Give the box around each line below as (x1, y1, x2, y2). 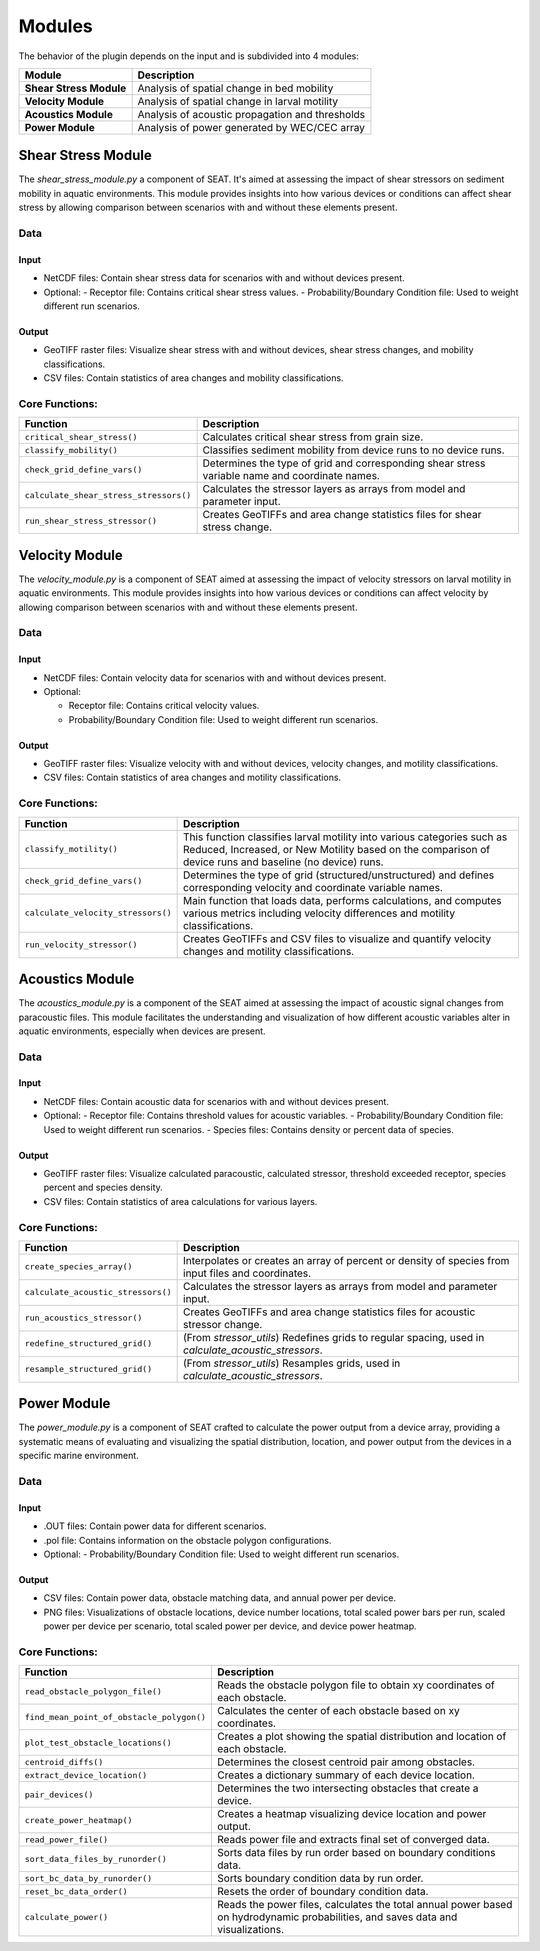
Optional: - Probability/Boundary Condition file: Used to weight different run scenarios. (43, 1548, 400, 1560)
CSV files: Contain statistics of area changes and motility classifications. (43, 771, 342, 784)
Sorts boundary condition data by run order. (216, 1871, 424, 1885)
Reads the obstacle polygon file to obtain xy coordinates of (216, 1678, 495, 1692)
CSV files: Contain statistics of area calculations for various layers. (43, 1195, 318, 1207)
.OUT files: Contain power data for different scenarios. (43, 1520, 267, 1532)
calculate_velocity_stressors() (24, 908, 172, 919)
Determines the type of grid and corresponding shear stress (202, 456, 486, 470)
